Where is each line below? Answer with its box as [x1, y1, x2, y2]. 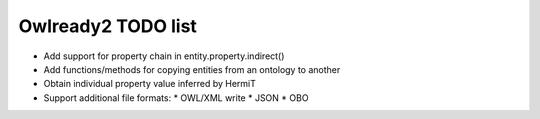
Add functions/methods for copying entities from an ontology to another [43, 63, 341, 75]
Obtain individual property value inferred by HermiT [43, 78, 257, 90]
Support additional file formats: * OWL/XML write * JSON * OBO [43, 91, 309, 104]
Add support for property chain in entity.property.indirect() [43, 50, 285, 62]
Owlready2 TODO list [18, 15, 197, 37]
